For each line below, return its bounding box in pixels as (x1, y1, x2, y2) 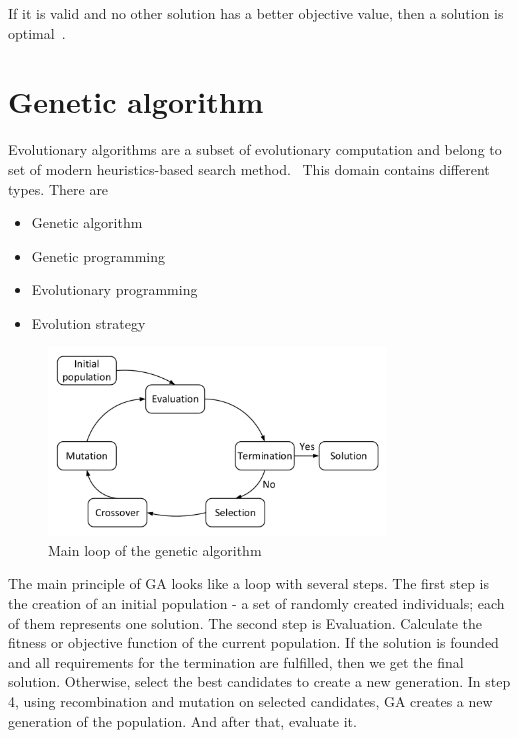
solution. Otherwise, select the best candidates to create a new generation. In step (8, 671, 511, 692)
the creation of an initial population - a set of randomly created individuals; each (8, 593, 505, 614)
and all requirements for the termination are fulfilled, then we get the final (8, 651, 464, 672)
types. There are (8, 178, 109, 199)
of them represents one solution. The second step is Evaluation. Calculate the (8, 612, 482, 633)
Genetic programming (31, 245, 165, 266)
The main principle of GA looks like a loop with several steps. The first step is (8, 573, 489, 594)
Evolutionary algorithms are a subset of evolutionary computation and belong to (8, 139, 502, 160)
